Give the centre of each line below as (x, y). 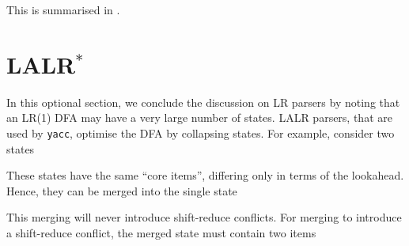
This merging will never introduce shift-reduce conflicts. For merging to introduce (204, 217)
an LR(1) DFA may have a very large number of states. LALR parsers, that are (199, 117)
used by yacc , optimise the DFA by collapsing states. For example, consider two (201, 132)
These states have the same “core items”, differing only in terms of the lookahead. (205, 175)
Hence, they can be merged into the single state (122, 190)
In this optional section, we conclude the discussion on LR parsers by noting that (203, 102)
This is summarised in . (63, 9)
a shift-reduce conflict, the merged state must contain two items (161, 232)
